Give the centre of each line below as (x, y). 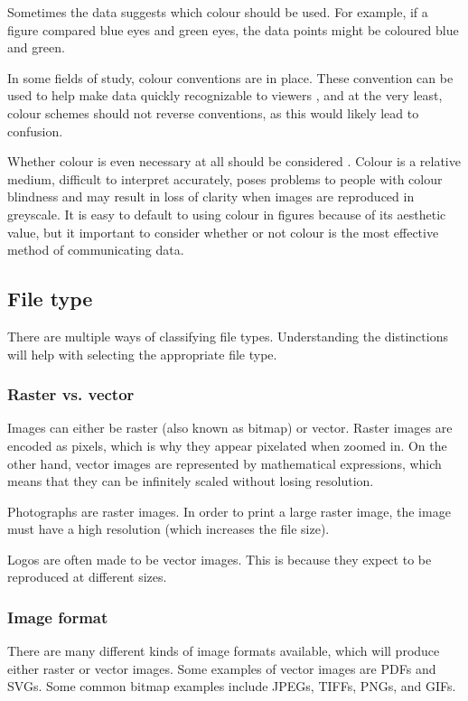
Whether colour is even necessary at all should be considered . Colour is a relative (234, 161)
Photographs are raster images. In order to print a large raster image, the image (229, 511)
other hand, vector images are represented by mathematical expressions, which (225, 463)
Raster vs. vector (71, 394)
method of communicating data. (96, 250)
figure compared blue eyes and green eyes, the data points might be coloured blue (233, 29)
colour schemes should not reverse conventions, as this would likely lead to (213, 112)
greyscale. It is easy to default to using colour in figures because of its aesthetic (227, 214)
